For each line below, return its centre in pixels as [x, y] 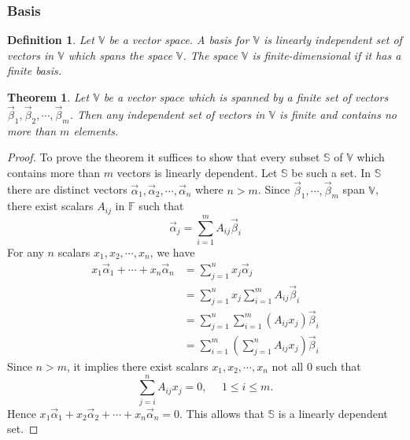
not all [288, 366]
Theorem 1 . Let [48, 97]
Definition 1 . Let [51, 40]
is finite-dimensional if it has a [327, 55]
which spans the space [120, 55]
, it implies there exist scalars [137, 366]
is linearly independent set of [333, 40]
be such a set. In [331, 172]
